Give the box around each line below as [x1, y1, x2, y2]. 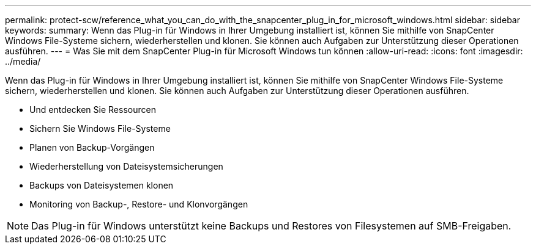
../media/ [5, 56, 41, 67]
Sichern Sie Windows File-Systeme [29, 123, 171, 134]
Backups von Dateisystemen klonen [29, 180, 174, 190]
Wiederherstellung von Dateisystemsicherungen [29, 161, 223, 171]
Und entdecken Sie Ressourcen [29, 104, 156, 115]
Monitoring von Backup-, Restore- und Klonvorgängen [29, 199, 248, 209]
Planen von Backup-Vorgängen [29, 142, 155, 153]
